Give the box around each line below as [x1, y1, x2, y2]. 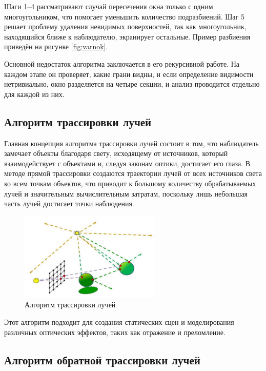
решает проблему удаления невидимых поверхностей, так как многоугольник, [4, 21, 247, 32]
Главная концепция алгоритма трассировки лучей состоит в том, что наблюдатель [4, 138, 259, 148]
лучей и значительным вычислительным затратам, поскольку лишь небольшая [4, 188, 248, 199]
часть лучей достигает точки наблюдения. [4, 198, 134, 209]
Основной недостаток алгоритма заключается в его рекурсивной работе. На [4, 58, 240, 69]
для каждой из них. [4, 88, 65, 99]
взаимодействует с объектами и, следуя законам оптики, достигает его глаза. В [4, 158, 251, 168]
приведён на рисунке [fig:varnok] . [4, 41, 108, 52]
